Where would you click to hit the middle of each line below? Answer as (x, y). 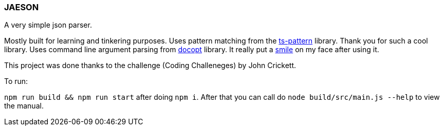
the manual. (24, 106)
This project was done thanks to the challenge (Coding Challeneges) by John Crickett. (150, 66)
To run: (16, 81)
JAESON (22, 7)
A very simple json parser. (48, 25)
